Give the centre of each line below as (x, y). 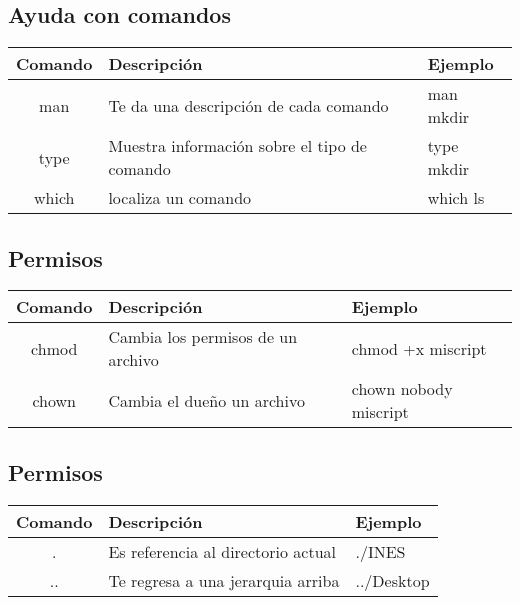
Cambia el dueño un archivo (206, 400)
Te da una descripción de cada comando (248, 105)
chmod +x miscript (419, 348)
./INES (380, 551)
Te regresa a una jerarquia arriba (224, 580)
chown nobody (402, 389)
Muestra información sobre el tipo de (237, 146)
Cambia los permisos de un (203, 337)
